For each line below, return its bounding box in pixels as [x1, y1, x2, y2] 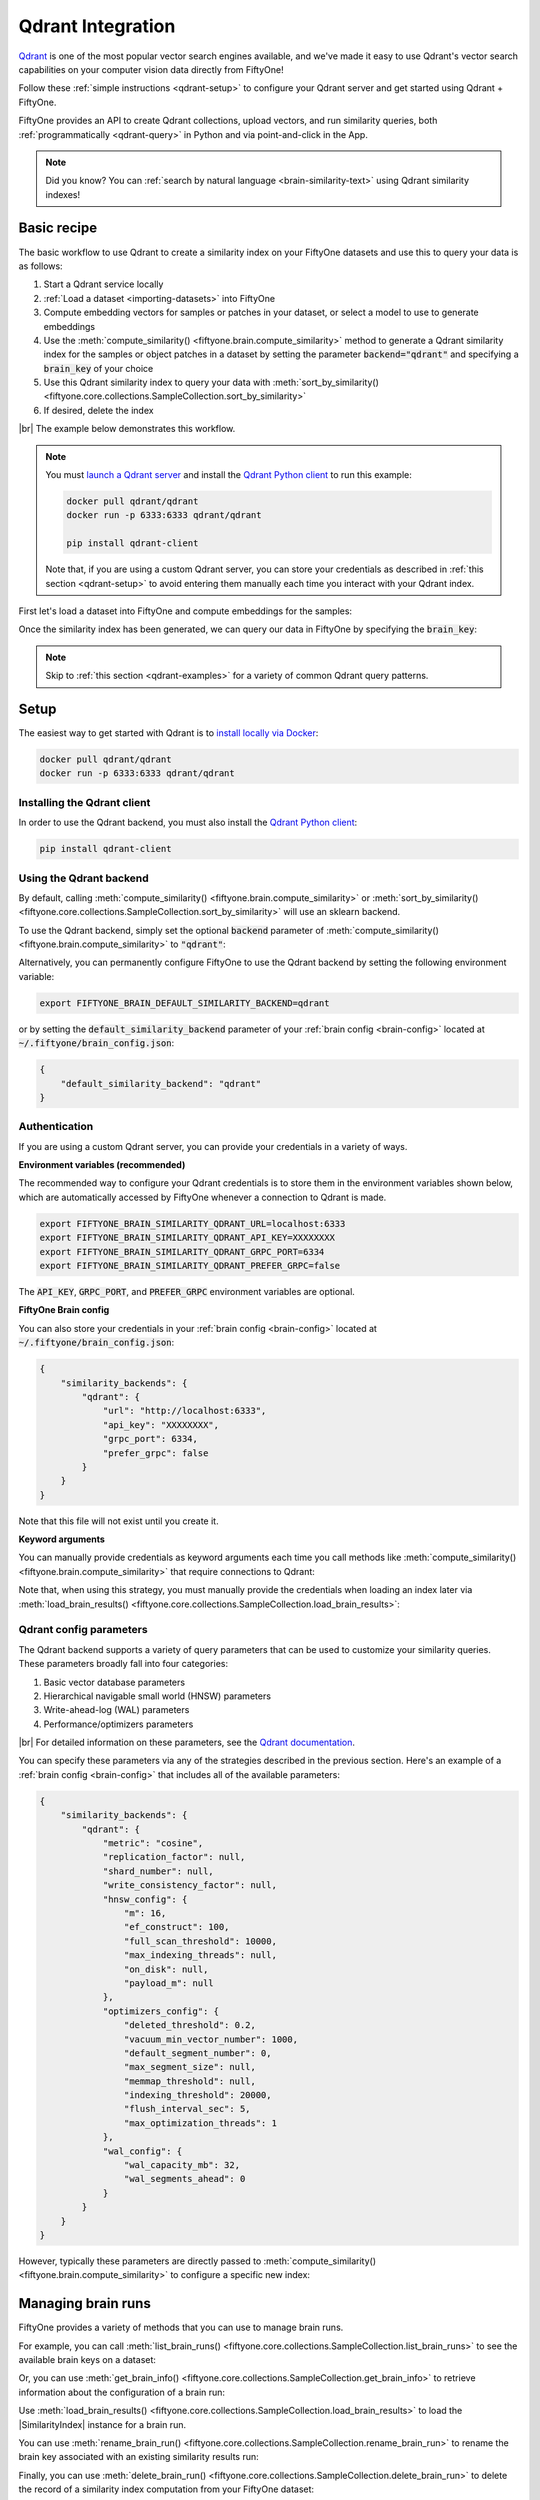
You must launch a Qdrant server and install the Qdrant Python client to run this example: [45, 469, 412, 481]
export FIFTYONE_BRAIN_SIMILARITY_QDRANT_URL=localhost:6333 [39, 1218, 346, 1229]
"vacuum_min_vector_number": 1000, [123, 2033, 299, 2045]
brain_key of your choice [43, 362, 154, 374]
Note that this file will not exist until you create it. [18, 1515, 219, 1527]
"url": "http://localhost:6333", [102, 1405, 267, 1417]
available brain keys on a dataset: [18, 2354, 157, 2366]
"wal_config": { [102, 2145, 183, 2157]
